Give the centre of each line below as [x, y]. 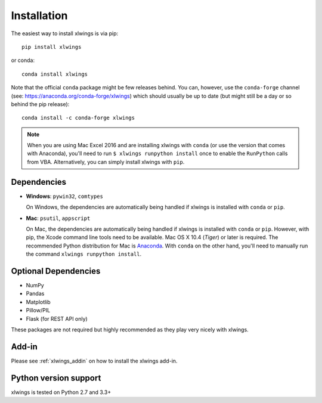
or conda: [23, 60]
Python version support [56, 378]
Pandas [35, 294]
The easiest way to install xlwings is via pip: [65, 33]
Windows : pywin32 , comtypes [65, 196]
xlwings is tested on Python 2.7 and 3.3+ [61, 392]
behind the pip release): [40, 104]
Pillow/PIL [38, 311]
